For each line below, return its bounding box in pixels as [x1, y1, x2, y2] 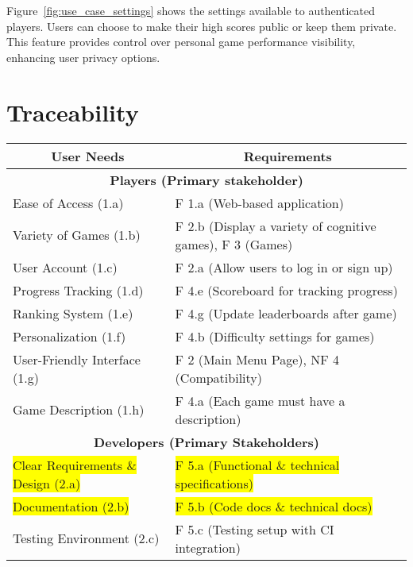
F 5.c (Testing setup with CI [175, 519, 334, 538]
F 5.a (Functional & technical [175, 455, 340, 474]
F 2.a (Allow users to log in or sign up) [175, 257, 393, 276]
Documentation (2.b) [13, 496, 129, 515]
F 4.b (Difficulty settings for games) [175, 326, 375, 345]
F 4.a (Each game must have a [175, 391, 345, 410]
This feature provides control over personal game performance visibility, [6, 33, 356, 50]
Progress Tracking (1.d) [13, 280, 144, 299]
